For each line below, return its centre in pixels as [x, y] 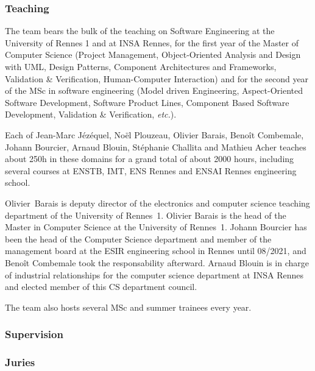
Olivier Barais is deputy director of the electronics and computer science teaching [157, 203]
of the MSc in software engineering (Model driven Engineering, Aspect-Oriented [154, 90]
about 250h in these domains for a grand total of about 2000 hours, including [150, 159]
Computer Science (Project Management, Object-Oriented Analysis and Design [153, 55]
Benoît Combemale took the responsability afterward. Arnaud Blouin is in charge [157, 262]
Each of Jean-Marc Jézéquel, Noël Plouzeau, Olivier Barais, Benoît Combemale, [154, 134]
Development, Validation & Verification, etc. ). [91, 114]
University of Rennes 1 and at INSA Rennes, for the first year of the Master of [152, 42]
